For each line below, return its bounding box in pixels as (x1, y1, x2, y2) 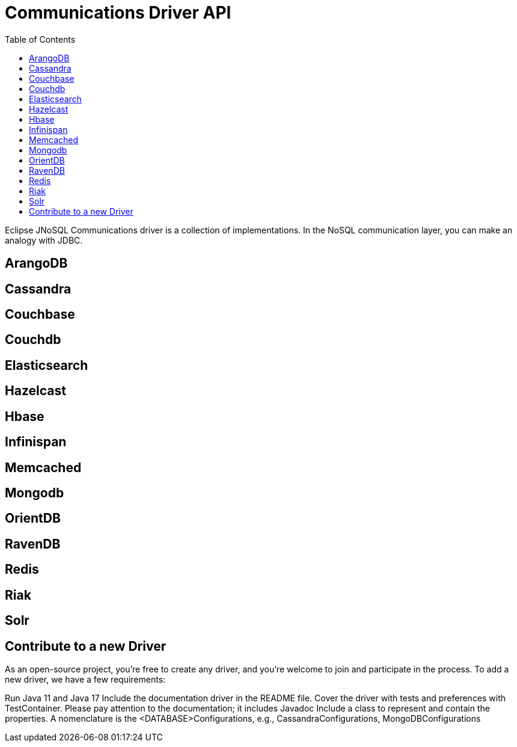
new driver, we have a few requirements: (5, 674, 166, 684)
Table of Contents (5, 34, 76, 45)
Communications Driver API (5, 2, 231, 23)
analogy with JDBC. (5, 235, 83, 245)
